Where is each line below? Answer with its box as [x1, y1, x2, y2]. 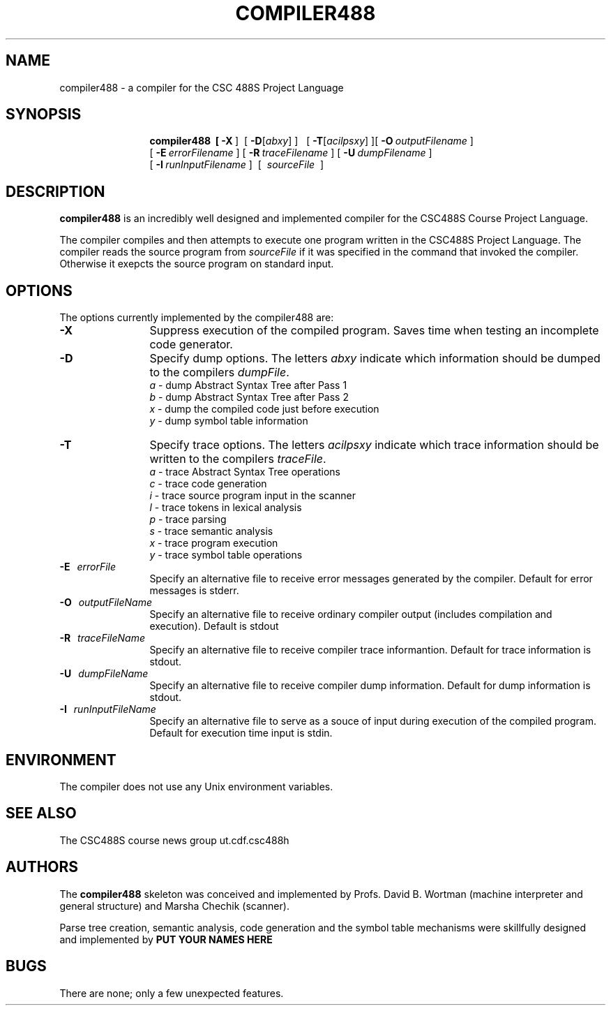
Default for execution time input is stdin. [149, 727, 333, 739]
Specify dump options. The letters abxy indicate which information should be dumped [149, 351, 601, 366]
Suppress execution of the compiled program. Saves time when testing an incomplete [149, 323, 599, 338]
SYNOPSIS [6, 105, 82, 124]
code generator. [149, 337, 233, 352]
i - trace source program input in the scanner [149, 489, 356, 502]
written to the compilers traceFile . [149, 452, 326, 466]
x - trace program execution [149, 537, 278, 549]
